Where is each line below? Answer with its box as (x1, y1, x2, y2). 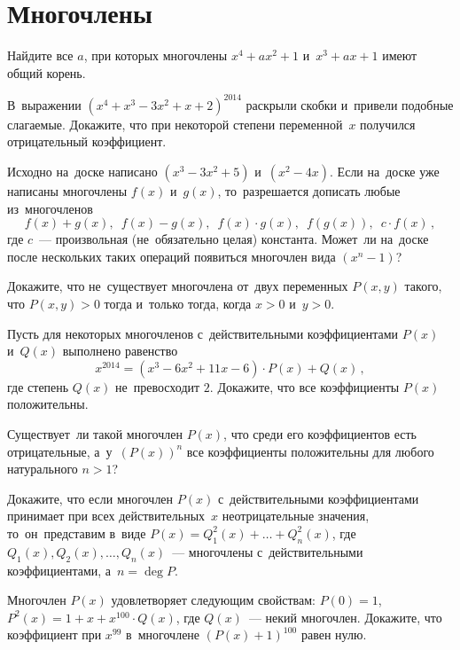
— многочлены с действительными (172, 542, 363, 560)
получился (360, 114, 416, 133)
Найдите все (7, 46, 74, 65)
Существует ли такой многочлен (7, 424, 183, 442)
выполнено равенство (62, 341, 178, 360)
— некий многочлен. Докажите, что (248, 607, 442, 626)
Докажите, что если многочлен (7, 489, 174, 507)
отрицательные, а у (7, 442, 113, 460)
